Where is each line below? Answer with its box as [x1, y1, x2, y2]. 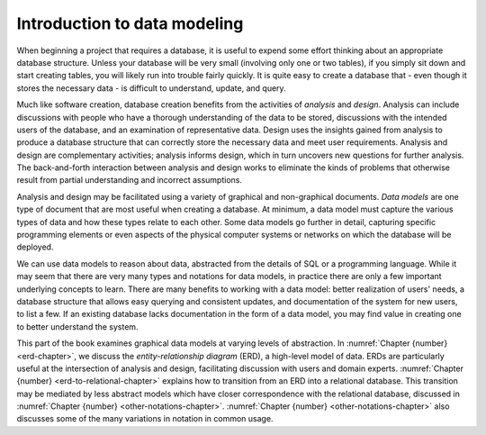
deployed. [16, 241, 54, 252]
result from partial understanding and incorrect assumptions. [16, 175, 243, 186]
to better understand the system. [16, 321, 139, 332]
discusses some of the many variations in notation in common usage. [16, 413, 274, 424]
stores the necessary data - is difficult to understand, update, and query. [16, 82, 287, 94]
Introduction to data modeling [16, 14, 244, 33]
